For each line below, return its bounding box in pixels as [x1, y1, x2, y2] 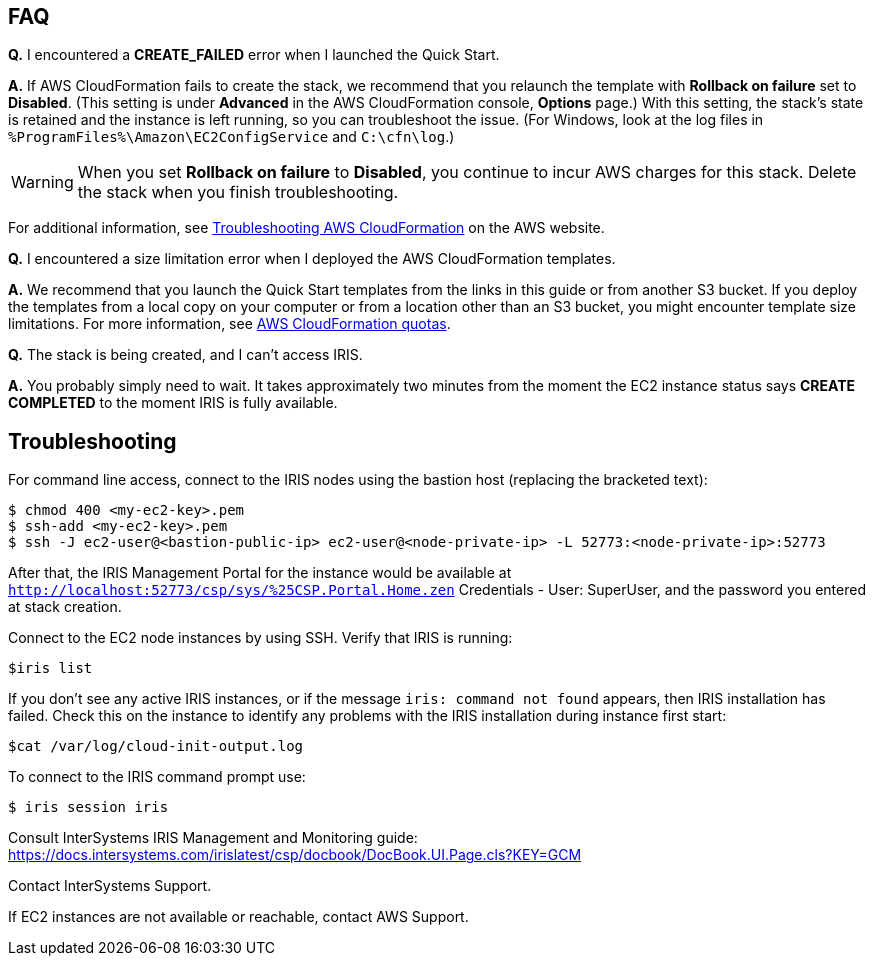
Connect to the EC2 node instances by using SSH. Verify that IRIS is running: [8, 629, 513, 647]
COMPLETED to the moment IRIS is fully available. [8, 394, 338, 412]
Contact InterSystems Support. [8, 877, 212, 895]
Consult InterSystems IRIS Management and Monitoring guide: [8, 829, 418, 847]
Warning [11, 172, 74, 193]
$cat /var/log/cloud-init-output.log [8, 738, 304, 755]
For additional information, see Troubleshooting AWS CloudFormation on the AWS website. [8, 219, 605, 237]
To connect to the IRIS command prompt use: [8, 768, 306, 786]
